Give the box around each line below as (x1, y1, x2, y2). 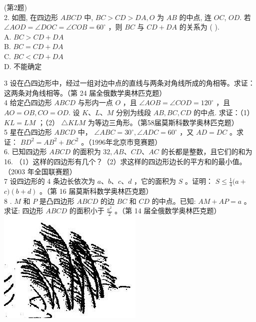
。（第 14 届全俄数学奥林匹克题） (114, 205, 221, 216)
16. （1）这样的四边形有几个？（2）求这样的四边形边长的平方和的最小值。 (4, 156, 246, 166)
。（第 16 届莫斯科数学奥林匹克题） (39, 185, 153, 196)
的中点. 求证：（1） (193, 107, 254, 117)
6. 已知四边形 (4, 146, 47, 157)
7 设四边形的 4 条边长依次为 (4, 176, 95, 186)
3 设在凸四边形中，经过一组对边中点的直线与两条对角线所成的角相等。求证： (4, 78, 255, 88)
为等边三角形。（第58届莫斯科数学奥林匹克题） (87, 117, 238, 127)
